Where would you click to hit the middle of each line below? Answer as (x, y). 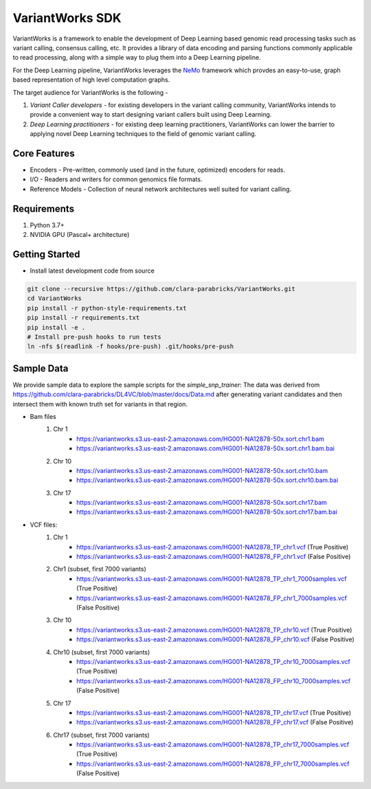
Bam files (43, 416)
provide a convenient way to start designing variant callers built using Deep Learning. (151, 115)
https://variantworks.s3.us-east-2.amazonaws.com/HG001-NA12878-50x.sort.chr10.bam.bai (207, 480)
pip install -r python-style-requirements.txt (107, 308)
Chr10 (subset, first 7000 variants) (102, 652)
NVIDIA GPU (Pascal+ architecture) (80, 235)
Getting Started (46, 254)
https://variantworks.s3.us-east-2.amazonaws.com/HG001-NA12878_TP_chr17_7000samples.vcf (213, 744)
